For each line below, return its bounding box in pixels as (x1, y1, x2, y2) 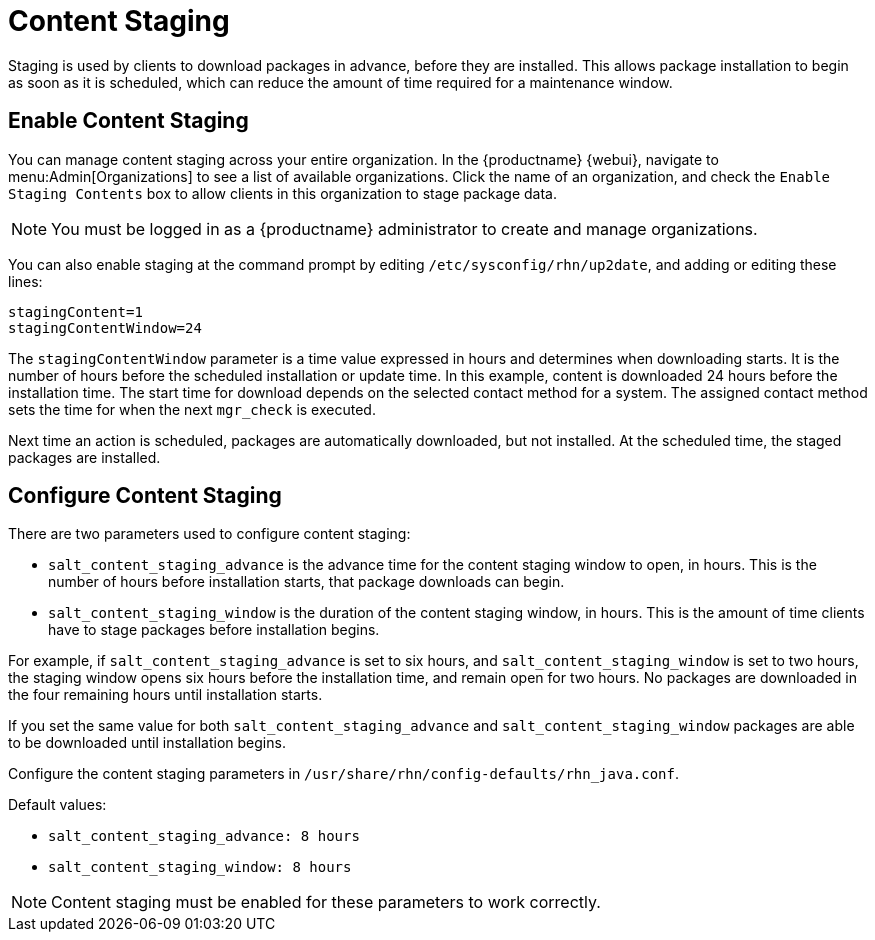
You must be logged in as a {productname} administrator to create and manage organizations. (51, 218, 758, 239)
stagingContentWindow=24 (8, 319, 202, 336)
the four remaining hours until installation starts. (8, 686, 323, 704)
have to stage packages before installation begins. (48, 621, 380, 639)
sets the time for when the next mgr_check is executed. (8, 400, 376, 418)
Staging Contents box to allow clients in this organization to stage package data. (8, 184, 557, 202)
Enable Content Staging (8, 108, 249, 134)
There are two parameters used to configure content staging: (8, 525, 411, 543)
